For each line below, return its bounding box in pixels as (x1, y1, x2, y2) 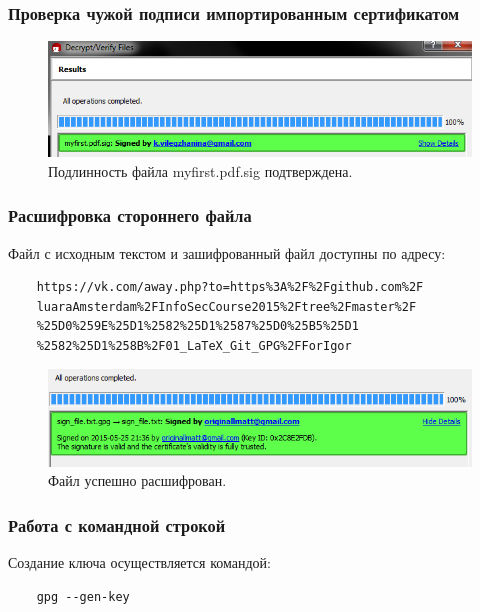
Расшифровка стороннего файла (8, 203, 252, 228)
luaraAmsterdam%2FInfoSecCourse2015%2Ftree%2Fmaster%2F (36, 299, 417, 314)
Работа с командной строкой (8, 512, 226, 537)
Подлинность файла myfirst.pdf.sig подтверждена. (48, 160, 353, 181)
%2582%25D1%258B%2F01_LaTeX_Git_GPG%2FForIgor (36, 338, 352, 353)
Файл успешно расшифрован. (48, 470, 227, 491)
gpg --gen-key (36, 589, 130, 604)
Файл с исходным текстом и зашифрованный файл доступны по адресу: (8, 242, 446, 263)
